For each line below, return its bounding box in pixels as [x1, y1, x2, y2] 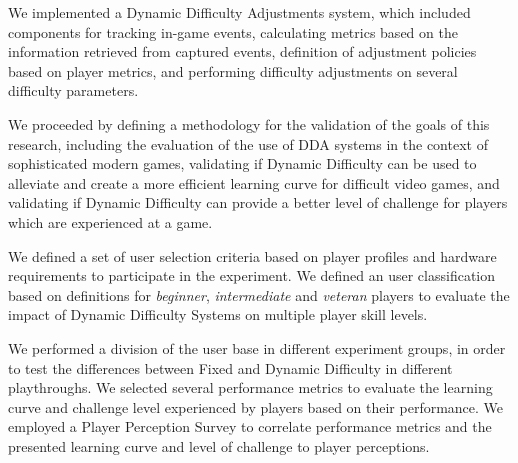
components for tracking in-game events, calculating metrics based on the [8, 21, 458, 42]
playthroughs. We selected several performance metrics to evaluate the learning [8, 377, 493, 398]
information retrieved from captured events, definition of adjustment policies [8, 41, 477, 62]
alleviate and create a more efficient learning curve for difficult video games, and [8, 172, 500, 193]
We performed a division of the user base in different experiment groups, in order [8, 337, 506, 358]
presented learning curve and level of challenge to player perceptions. [8, 435, 430, 456]
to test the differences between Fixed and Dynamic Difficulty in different [8, 357, 453, 378]
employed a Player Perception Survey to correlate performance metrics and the [8, 416, 492, 437]
